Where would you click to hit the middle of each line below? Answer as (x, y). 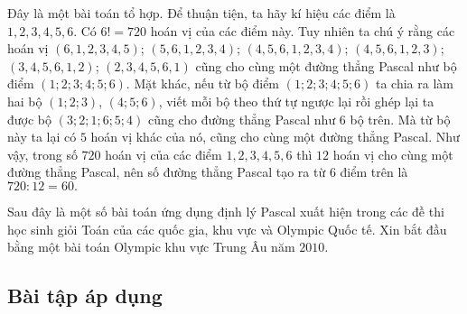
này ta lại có (42, 137)
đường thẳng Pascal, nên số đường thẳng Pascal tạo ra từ (167, 172)
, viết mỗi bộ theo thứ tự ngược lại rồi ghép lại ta (296, 101)
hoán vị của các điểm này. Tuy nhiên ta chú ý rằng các (303, 30)
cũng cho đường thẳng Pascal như (242, 119)
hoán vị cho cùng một (393, 154)
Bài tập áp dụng (85, 296)
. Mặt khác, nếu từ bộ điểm (203, 83)
